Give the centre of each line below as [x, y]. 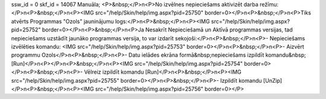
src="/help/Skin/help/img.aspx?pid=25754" [189, 63]
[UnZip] [273, 80]
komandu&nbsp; [286, 55]
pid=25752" [26, 30]
